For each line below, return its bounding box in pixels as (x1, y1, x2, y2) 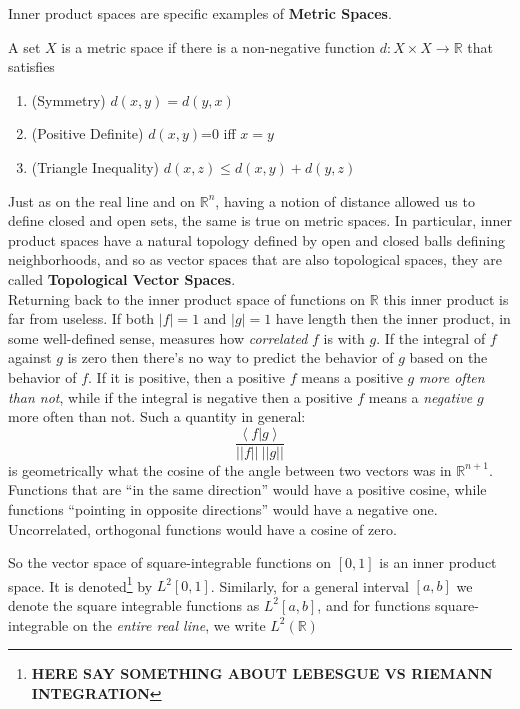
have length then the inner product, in (275, 308, 511, 329)
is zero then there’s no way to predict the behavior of (67, 347, 394, 368)
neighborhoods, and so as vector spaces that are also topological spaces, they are (8, 249, 502, 270)
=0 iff (201, 123, 236, 144)
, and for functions (317, 594, 431, 615)
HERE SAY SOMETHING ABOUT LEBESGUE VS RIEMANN (31, 663, 493, 684)
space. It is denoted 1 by (8, 572, 153, 596)
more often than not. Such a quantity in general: (8, 406, 306, 427)
